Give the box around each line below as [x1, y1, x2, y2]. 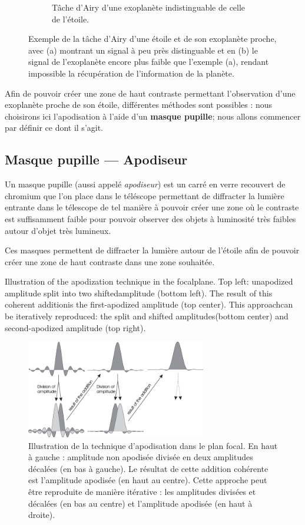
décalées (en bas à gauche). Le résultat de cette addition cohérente [28, 462, 268, 474]
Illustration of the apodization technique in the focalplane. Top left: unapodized [5, 275, 293, 288]
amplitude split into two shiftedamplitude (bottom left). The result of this [5, 286, 273, 299]
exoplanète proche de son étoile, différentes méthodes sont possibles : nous [5, 98, 273, 111]
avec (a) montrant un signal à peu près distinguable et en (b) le [28, 44, 258, 56]
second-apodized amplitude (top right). [5, 321, 146, 334]
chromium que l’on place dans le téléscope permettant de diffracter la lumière [5, 189, 284, 202]
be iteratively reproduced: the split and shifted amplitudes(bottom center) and [5, 310, 289, 322]
